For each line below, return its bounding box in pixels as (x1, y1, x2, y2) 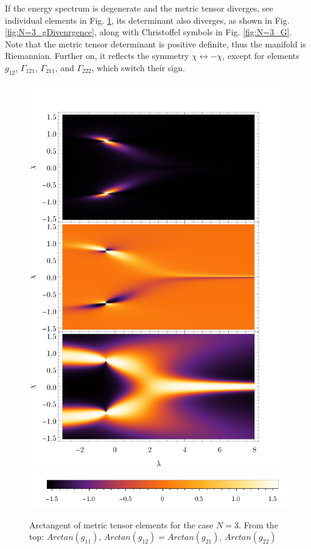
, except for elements (222, 49, 299, 62)
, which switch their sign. (91, 61, 185, 74)
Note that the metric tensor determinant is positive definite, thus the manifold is (5, 37, 306, 50)
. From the (239, 518, 278, 531)
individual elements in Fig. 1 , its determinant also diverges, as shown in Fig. (5, 13, 290, 26)
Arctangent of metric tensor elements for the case (29, 518, 214, 531)
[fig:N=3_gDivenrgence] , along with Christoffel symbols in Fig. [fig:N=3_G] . (5, 26, 292, 38)
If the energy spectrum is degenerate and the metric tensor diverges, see (5, 2, 273, 14)
